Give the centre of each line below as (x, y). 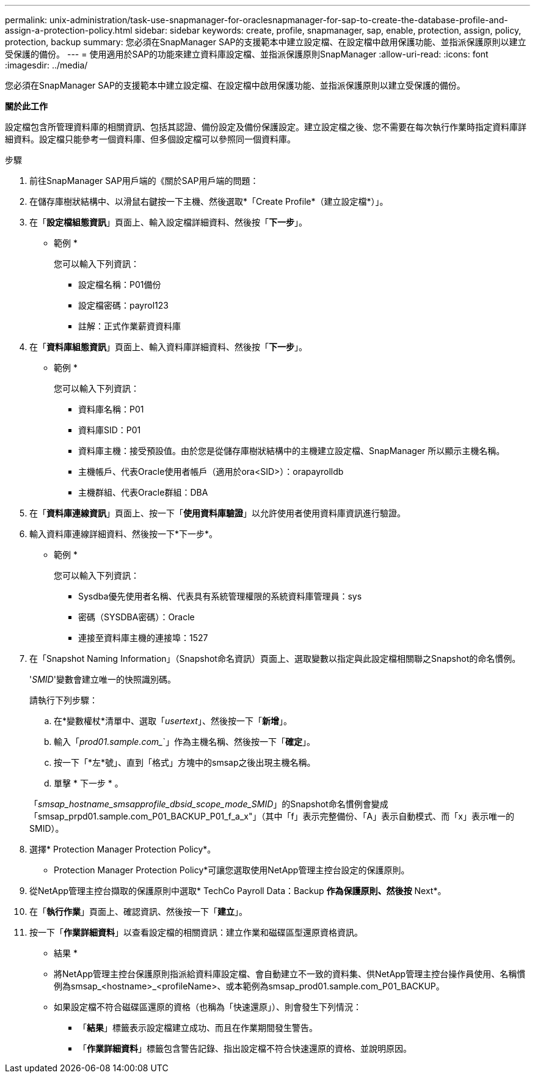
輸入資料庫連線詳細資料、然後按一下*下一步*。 (124, 534)
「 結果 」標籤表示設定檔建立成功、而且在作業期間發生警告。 (198, 1028)
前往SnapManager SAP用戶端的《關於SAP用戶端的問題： (144, 181)
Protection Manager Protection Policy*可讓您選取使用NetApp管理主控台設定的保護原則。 (232, 870)
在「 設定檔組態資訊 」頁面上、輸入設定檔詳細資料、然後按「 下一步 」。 (168, 222)
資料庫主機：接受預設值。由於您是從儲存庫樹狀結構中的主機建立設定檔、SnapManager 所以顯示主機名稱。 (292, 451)
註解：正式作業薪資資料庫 (129, 326)
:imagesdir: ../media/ (46, 65)
